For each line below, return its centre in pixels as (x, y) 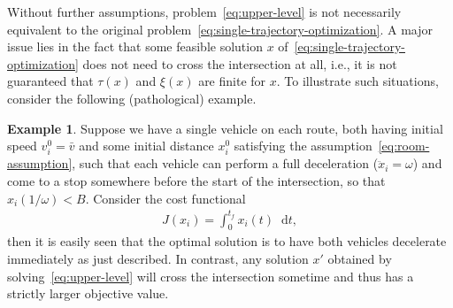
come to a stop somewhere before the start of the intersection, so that (196, 180)
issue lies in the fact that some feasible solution (135, 46)
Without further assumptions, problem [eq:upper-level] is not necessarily (204, 12)
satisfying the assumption (303, 146)
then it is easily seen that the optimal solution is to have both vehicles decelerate (227, 241)
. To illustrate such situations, (357, 81)
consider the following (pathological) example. (132, 98)
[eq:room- (404, 146)
